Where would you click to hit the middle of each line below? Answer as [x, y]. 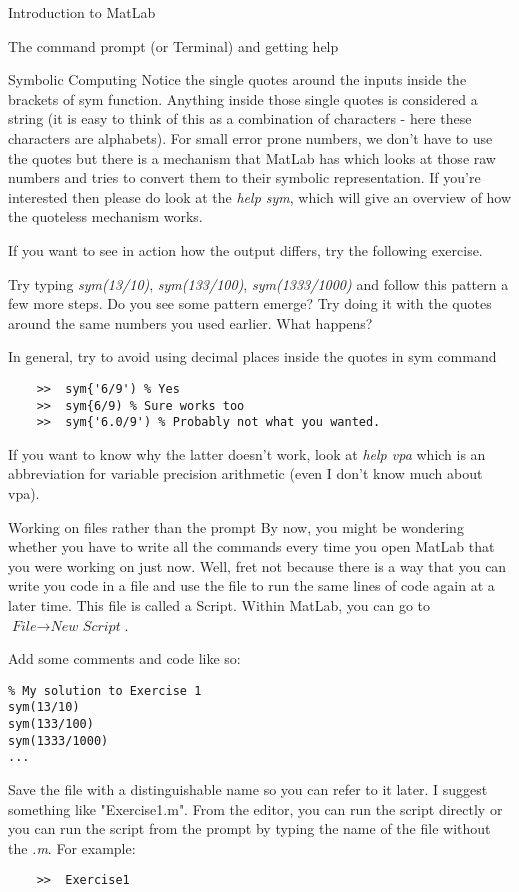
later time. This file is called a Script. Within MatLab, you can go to [219, 605]
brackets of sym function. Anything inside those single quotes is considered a [243, 98]
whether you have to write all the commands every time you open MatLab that [251, 546]
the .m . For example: [72, 847]
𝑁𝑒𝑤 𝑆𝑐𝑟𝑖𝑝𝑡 [85, 626]
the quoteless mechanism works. [105, 216]
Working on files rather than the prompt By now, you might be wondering [236, 526]
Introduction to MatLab [82, 12]
